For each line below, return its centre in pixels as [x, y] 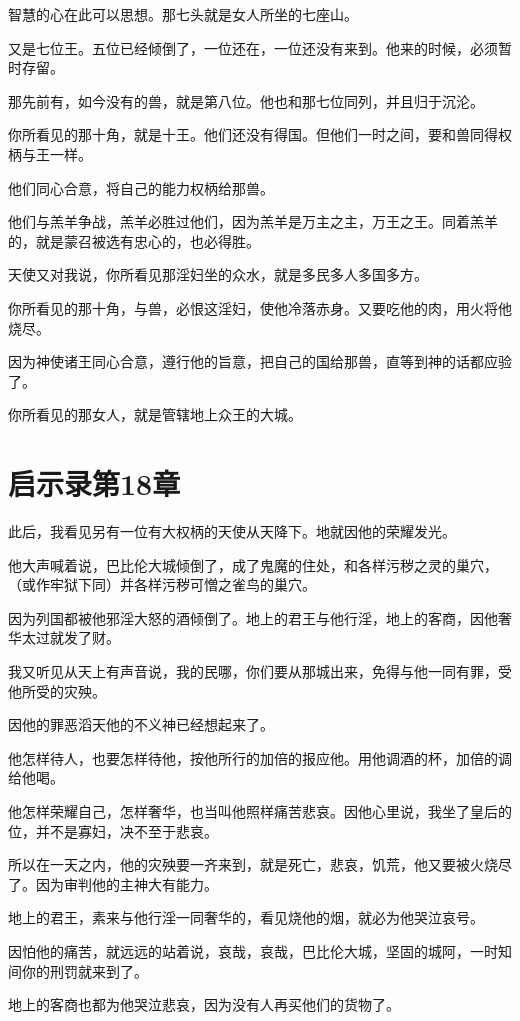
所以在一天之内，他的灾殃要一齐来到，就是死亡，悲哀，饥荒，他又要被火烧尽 [260, 864]
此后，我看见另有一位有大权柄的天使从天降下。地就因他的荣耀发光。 [232, 531]
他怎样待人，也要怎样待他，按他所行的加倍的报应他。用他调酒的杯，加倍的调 [260, 757]
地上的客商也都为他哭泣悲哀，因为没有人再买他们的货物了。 [204, 1004]
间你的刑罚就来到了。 [78, 970]
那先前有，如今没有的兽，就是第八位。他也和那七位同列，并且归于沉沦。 [246, 100]
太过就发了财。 [70, 637]
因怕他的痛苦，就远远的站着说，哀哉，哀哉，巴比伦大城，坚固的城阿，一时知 [260, 950]
